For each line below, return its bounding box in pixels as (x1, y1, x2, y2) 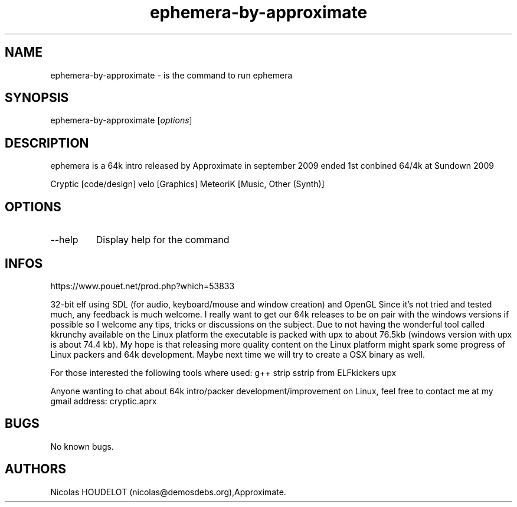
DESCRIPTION (5, 135, 89, 151)
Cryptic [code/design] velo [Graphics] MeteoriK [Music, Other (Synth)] (50, 179, 325, 189)
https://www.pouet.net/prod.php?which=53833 (50, 280, 235, 291)
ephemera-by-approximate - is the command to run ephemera (50, 70, 293, 80)
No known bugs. (50, 441, 114, 452)
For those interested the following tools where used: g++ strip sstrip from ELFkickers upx (50, 367, 397, 378)
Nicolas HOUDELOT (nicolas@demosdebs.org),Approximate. (50, 486, 286, 497)
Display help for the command (96, 234, 230, 246)
